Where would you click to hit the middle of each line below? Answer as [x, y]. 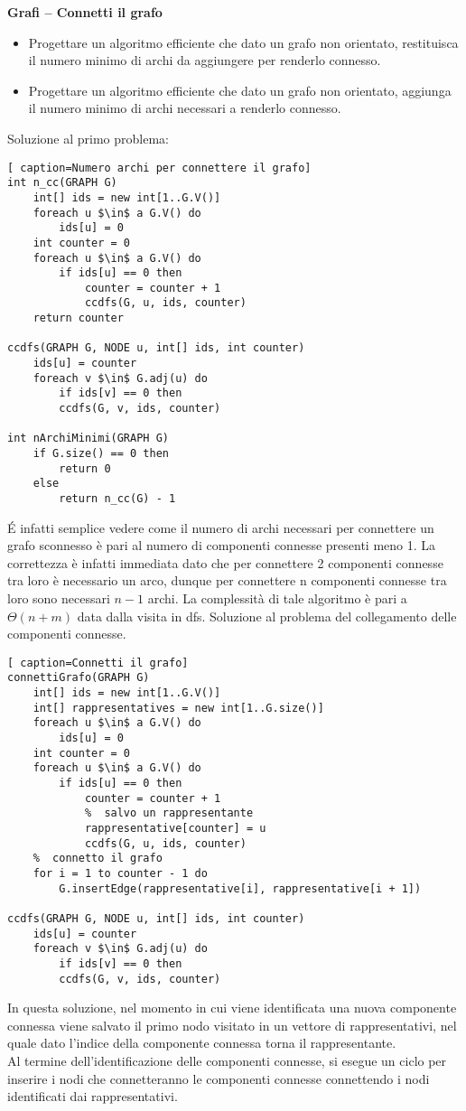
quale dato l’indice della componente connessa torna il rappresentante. [202, 1043]
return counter [78, 318]
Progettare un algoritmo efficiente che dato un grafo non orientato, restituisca [243, 42]
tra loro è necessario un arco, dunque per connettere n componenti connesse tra [227, 580]
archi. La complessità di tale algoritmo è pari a [277, 598]
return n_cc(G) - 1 [117, 499]
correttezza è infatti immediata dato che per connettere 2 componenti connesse [225, 562]
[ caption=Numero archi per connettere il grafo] [159, 168]
